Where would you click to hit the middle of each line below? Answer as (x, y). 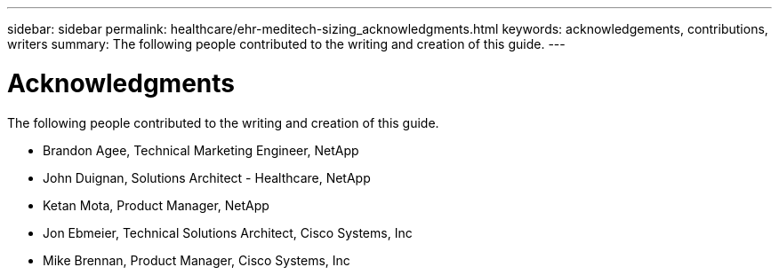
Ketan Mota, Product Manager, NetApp (156, 205)
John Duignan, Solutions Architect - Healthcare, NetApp (207, 177)
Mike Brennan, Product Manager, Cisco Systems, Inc (197, 260)
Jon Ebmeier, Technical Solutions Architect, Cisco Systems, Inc (228, 232)
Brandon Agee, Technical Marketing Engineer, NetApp (201, 150)
